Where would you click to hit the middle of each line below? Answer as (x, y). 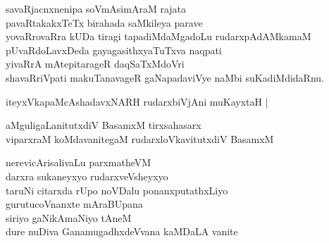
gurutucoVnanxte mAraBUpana (74, 204)
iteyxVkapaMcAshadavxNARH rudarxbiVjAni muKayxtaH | (137, 101)
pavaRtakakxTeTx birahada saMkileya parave (104, 22)
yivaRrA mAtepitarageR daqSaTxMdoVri (95, 64)
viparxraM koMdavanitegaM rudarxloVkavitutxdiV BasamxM (140, 138)
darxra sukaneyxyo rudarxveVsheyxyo (87, 176)
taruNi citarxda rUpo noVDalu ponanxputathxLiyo (117, 190)
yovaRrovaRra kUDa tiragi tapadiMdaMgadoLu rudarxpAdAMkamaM (159, 36)
